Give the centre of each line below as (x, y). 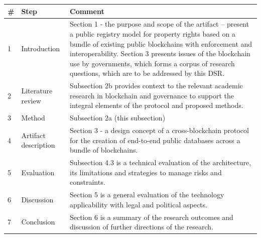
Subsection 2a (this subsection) (118, 118)
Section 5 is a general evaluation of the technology (147, 195)
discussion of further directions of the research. (142, 227)
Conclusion (38, 222)
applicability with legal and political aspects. (139, 204)
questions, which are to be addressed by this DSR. (147, 73)
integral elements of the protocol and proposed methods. (157, 105)
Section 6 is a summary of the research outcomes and (152, 217)
